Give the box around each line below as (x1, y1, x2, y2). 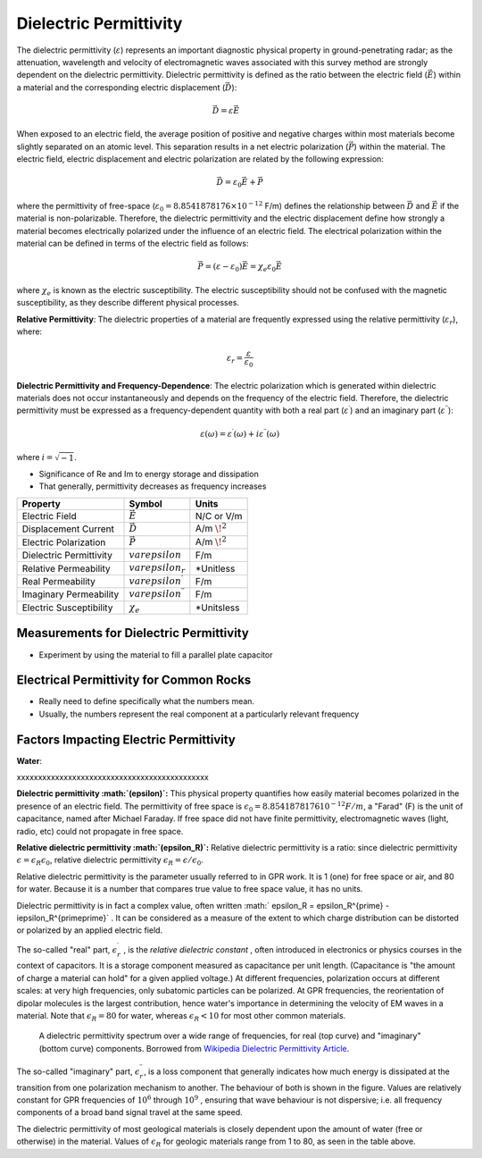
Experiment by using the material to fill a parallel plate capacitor (38, 649, 273, 660)
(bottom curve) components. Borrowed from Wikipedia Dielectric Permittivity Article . (38, 1043, 350, 1053)
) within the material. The (353, 141, 446, 152)
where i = (16, 451, 54, 462)
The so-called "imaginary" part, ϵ (16, 1066, 140, 1077)
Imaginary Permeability (21, 588, 120, 600)
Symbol (129, 497, 162, 509)
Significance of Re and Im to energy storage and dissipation (38, 469, 259, 480)
